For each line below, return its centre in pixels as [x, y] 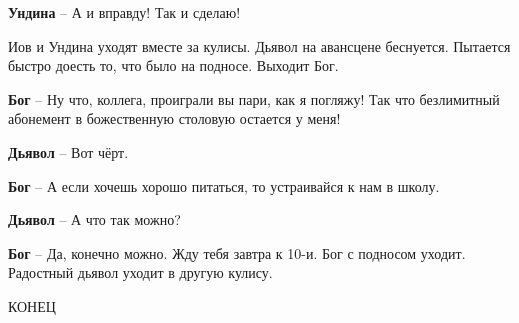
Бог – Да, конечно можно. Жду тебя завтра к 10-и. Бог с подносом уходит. [237, 252]
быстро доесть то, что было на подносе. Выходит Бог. [173, 65]
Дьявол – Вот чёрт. [68, 151]
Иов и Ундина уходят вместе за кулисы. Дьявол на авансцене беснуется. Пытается [259, 45]
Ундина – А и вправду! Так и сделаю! [124, 12]
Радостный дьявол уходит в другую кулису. [140, 272]
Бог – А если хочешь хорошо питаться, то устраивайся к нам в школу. [224, 185]
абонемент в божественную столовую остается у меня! [174, 118]
